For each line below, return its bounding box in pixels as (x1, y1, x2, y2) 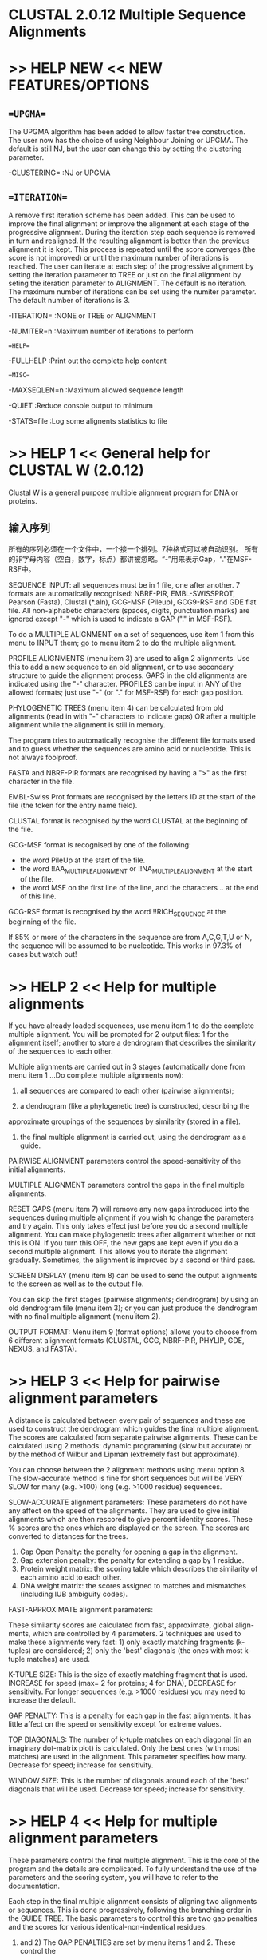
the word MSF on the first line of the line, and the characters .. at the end (19, 882, 259, 892)
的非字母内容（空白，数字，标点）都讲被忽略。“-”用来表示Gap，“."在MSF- (8, 554, 253, 564)
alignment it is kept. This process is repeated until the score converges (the (8, 245, 256, 253)
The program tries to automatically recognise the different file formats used (8, 735, 256, 745)
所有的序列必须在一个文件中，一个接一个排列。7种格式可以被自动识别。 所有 (8, 544, 259, 553)
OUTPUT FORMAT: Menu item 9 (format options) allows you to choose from (8, 1327, 257, 1337)
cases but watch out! (8, 950, 77, 959)
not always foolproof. (8, 752, 78, 762)
